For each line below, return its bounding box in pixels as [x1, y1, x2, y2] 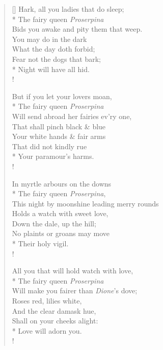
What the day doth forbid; [12, 43, 95, 54]
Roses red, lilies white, [12, 295, 82, 306]
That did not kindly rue [12, 141, 87, 151]
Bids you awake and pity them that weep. [12, 24, 143, 34]
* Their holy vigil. [12, 238, 69, 249]
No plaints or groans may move [12, 228, 110, 239]
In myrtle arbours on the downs [12, 178, 112, 189]
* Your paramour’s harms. [12, 151, 94, 161]
